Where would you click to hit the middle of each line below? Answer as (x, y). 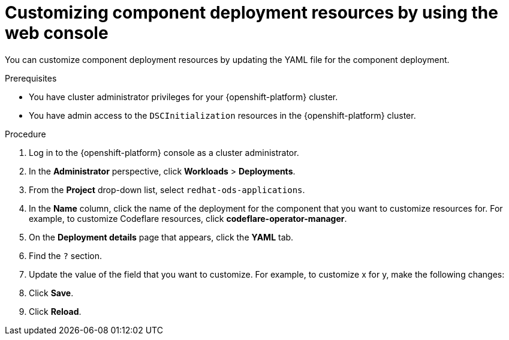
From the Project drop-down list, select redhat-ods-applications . (167, 189)
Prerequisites (31, 78)
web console (57, 33)
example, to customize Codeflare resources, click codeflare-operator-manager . (188, 218)
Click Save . (51, 293)
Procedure (25, 134)
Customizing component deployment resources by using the (252, 13)
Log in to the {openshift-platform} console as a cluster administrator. (164, 152)
